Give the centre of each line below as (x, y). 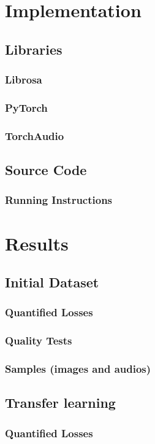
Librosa (24, 80)
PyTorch (26, 107)
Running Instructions (59, 200)
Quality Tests (39, 341)
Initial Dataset (52, 282)
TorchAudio (35, 135)
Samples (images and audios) (78, 369)
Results (37, 243)
